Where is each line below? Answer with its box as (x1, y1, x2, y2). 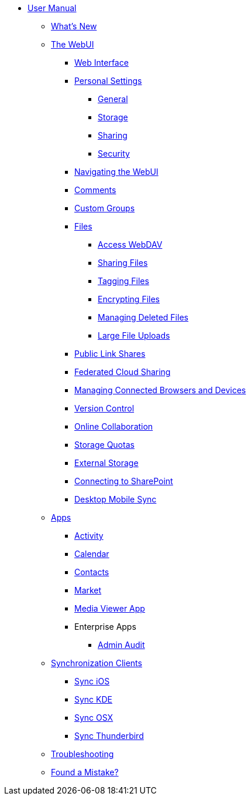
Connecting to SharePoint (74, 476, 173, 486)
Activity (74, 531, 104, 541)
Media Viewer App (74, 603, 145, 613)
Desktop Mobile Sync (74, 494, 157, 504)
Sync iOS (74, 676, 110, 686)
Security (98, 148, 130, 158)
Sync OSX (74, 713, 114, 723)
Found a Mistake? (51, 767, 119, 777)
